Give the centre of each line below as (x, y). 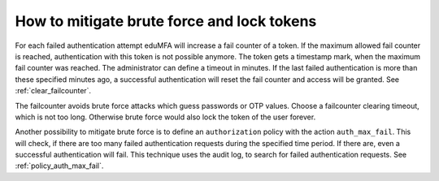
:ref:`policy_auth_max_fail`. (59, 166)
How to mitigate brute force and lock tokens (166, 21)
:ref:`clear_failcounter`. (53, 91)
